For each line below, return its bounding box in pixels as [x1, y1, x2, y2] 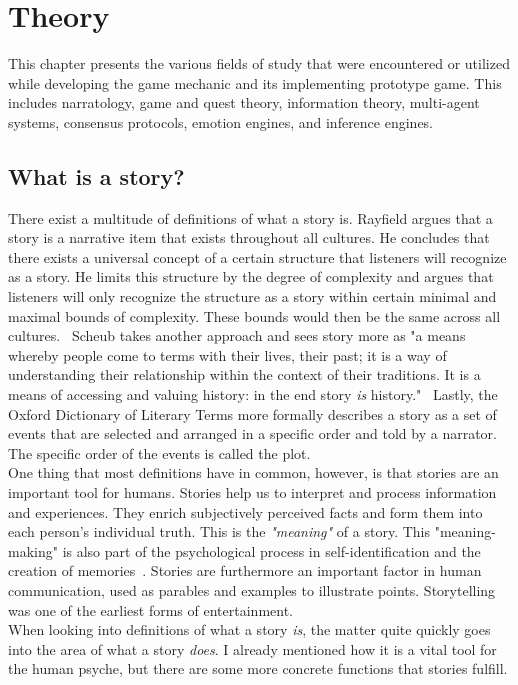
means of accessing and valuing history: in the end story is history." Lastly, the [8, 384, 498, 405]
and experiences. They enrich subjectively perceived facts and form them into [8, 501, 483, 522]
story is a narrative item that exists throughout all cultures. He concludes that [8, 227, 490, 248]
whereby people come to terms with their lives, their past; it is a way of [8, 344, 447, 365]
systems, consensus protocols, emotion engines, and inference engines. [8, 111, 434, 132]
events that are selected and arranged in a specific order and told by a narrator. [8, 423, 497, 444]
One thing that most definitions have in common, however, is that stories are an [8, 462, 499, 483]
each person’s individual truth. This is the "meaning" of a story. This [8, 521, 430, 542]
